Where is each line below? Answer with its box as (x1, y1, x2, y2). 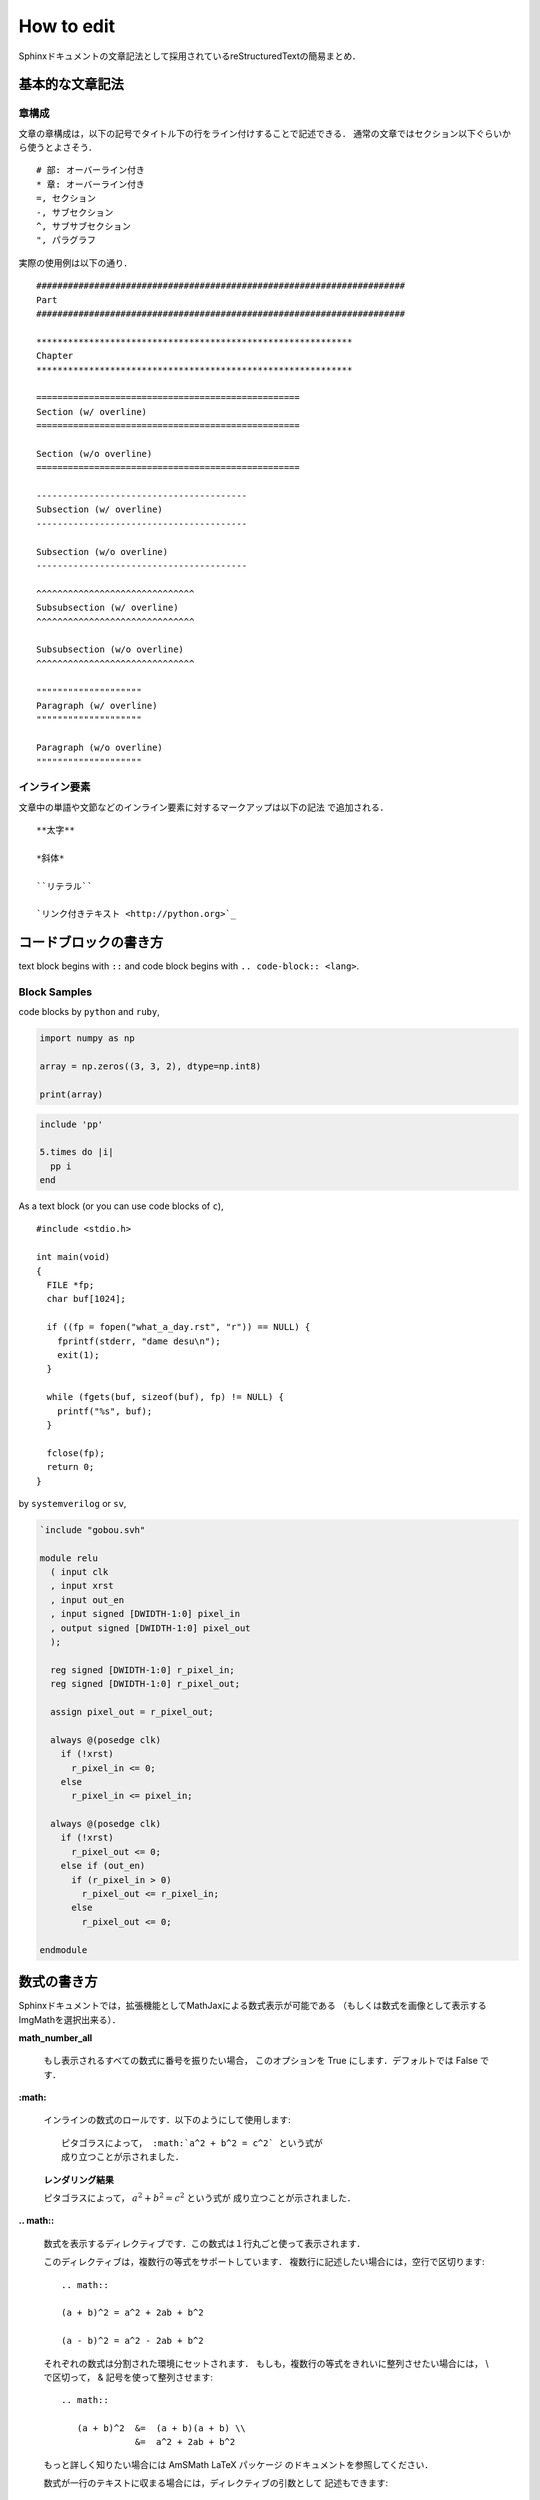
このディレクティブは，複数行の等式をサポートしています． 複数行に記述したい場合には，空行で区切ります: (43, 2256, 485, 2268)
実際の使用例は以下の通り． (18, 256, 133, 269)
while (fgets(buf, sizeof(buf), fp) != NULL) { (46, 1391, 285, 1403)
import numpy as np (39, 1033, 135, 1044)
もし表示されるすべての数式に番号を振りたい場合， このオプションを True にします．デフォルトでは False (43, 2055, 479, 2067)
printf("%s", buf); (56, 1405, 153, 1417)
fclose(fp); (46, 1447, 105, 1459)
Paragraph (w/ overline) (36, 700, 158, 711)
